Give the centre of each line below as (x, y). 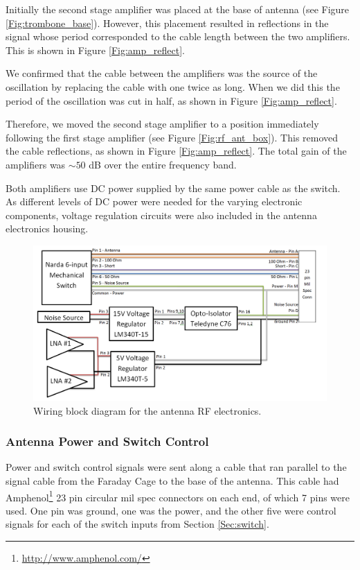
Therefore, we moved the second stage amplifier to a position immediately (162, 124)
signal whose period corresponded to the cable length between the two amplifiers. (178, 36)
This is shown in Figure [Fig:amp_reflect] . (95, 50)
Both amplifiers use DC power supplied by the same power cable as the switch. (173, 188)
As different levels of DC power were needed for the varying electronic (154, 201)
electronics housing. (47, 228)
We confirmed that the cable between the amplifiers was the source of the (162, 73)
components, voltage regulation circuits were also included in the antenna (161, 215)
